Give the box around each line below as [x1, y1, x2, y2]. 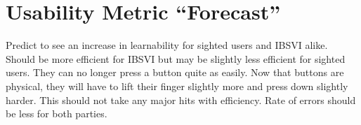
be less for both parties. [6, 106, 107, 121]
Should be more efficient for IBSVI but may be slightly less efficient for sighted [6, 51, 346, 66]
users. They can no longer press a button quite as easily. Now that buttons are [6, 65, 344, 80]
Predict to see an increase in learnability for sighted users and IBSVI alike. [6, 38, 328, 52]
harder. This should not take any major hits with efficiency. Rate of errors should [6, 92, 356, 107]
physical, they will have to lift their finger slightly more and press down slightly [6, 78, 348, 93]
